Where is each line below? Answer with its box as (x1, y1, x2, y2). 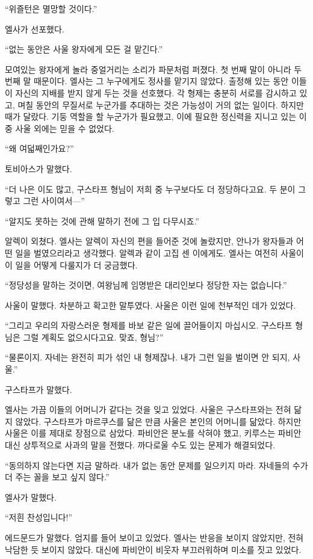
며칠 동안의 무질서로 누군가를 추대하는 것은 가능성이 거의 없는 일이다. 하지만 (17, 98, 304, 111)
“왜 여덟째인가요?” (5, 142, 74, 155)
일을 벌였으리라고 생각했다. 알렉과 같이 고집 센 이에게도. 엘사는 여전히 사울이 (15, 246, 304, 259)
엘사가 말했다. (5, 490, 57, 503)
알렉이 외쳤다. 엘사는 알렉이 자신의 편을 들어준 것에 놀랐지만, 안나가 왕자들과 (5, 235, 294, 247)
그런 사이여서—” (23, 194, 85, 207)
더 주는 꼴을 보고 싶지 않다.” (5, 471, 110, 483)
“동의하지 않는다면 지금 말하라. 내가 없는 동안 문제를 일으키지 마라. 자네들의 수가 (5, 459, 308, 471)
